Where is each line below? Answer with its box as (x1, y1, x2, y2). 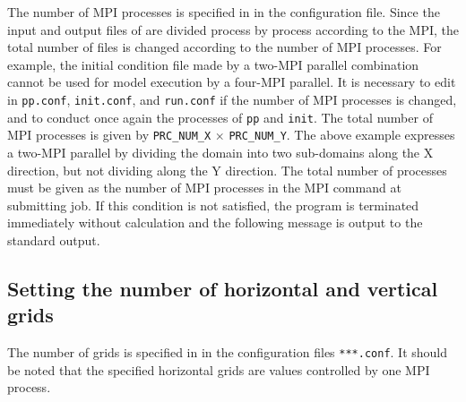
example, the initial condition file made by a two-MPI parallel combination (7, 55, 419, 73)
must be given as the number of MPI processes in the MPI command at (7, 178, 401, 197)
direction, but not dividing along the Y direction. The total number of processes (7, 160, 447, 179)
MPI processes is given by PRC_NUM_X (7, 125, 211, 144)
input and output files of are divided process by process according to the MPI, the (7, 20, 459, 38)
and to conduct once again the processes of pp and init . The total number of (7, 107, 433, 126)
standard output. (7, 230, 100, 249)
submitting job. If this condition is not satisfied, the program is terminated (7, 195, 419, 214)
